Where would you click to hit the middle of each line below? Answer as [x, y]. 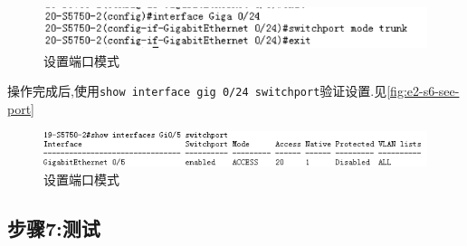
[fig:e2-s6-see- [423, 91]
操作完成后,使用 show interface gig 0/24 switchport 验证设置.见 [197, 91]
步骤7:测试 [54, 227]
